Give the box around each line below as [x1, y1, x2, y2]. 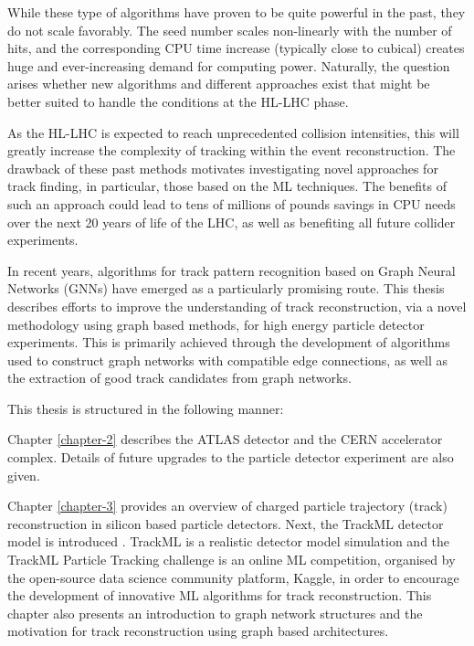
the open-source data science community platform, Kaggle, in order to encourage [7, 567, 459, 587]
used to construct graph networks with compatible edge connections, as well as [7, 350, 448, 369]
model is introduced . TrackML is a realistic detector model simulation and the [7, 532, 450, 551]
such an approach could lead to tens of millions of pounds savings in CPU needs [7, 194, 456, 213]
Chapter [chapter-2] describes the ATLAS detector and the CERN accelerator [7, 429, 443, 449]
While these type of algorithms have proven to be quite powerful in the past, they [7, 3, 466, 21]
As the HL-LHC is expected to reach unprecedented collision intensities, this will [7, 122, 459, 142]
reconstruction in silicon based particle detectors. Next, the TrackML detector [7, 514, 444, 533]
